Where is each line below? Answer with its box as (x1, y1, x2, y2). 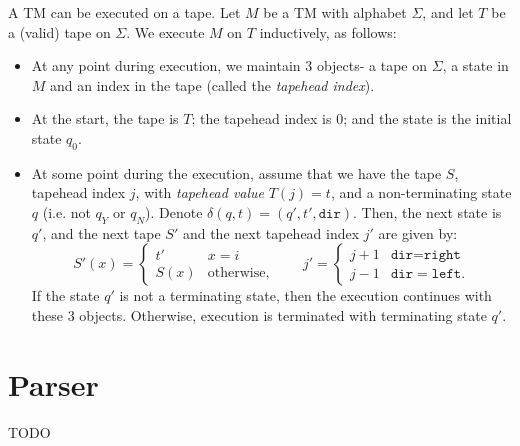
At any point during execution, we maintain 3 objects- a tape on (31, 55, 428, 76)
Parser (8, 363, 99, 404)
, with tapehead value (135, 182, 265, 203)
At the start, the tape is (31, 108, 179, 129)
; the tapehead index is (191, 108, 332, 129)
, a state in (442, 55, 509, 76)
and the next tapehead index (182, 222, 360, 243)
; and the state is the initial (343, 108, 512, 129)
